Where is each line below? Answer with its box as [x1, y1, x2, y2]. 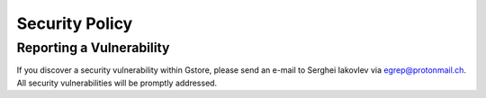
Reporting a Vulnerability [16, 40, 170, 56]
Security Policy [16, 13, 133, 33]
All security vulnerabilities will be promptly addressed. [16, 77, 218, 88]
